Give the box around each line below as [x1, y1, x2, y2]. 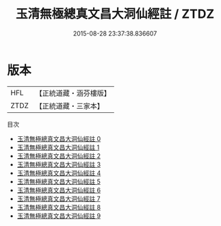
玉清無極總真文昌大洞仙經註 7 [16, 194, 101, 203]
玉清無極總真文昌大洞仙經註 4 [16, 168, 101, 177]
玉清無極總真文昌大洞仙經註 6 [16, 186, 101, 194]
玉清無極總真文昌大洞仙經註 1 [16, 143, 100, 151]
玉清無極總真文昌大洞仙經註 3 [16, 160, 101, 168]
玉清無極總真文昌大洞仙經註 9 [16, 212, 101, 220]
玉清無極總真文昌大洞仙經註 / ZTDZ [15, 6, 215, 22]
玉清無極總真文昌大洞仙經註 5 [16, 177, 101, 186]
